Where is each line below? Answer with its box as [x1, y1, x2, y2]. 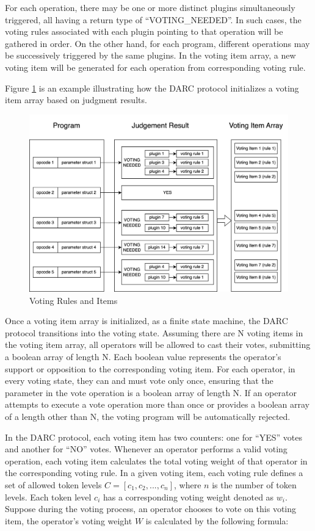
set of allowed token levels [5, 478, 102, 491]
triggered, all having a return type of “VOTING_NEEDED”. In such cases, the [5, 13, 302, 26]
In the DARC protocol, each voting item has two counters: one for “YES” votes [5, 430, 302, 443]
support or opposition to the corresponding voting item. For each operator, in [5, 362, 295, 375]
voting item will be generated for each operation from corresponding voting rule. [5, 60, 306, 73]
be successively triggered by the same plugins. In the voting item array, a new [5, 49, 296, 62]
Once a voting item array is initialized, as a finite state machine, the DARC [5, 314, 288, 327]
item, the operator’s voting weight [5, 514, 132, 527]
